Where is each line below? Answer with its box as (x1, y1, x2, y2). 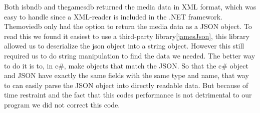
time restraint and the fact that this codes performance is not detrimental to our (4, 89, 252, 100)
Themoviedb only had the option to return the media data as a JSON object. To (4, 21, 252, 31)
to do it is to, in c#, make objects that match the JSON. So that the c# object (4, 60, 248, 70)
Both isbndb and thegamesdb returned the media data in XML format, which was (4, 1, 256, 11)
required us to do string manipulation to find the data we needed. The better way (4, 50, 255, 60)
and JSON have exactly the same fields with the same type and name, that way (4, 70, 249, 80)
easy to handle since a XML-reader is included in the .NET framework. (4, 11, 222, 21)
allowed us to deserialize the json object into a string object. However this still (4, 40, 244, 51)
